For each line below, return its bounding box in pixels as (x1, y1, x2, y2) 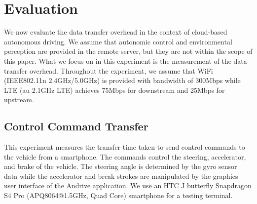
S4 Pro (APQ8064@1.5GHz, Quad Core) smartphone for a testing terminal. (4, 190, 233, 201)
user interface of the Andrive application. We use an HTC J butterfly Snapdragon (4, 180, 252, 191)
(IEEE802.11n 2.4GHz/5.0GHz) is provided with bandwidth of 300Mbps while (4, 75, 241, 85)
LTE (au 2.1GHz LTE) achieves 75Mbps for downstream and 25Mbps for (4, 84, 225, 95)
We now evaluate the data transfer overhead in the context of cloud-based (4, 27, 227, 37)
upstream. (4, 94, 34, 105)
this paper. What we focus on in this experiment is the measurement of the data (4, 55, 247, 66)
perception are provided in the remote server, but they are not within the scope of (4, 46, 253, 56)
